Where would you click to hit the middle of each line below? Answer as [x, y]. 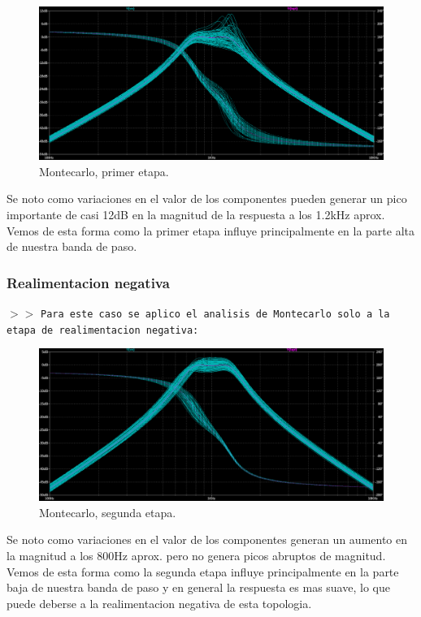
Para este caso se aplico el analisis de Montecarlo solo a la [215, 314]
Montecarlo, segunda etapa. [108, 512]
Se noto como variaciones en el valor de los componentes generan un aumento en [207, 539]
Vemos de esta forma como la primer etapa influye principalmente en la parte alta [210, 230]
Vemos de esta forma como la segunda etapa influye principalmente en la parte [203, 571]
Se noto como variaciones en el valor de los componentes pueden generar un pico [207, 198]
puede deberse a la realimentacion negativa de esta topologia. [159, 603]
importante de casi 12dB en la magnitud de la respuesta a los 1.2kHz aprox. [196, 214]
